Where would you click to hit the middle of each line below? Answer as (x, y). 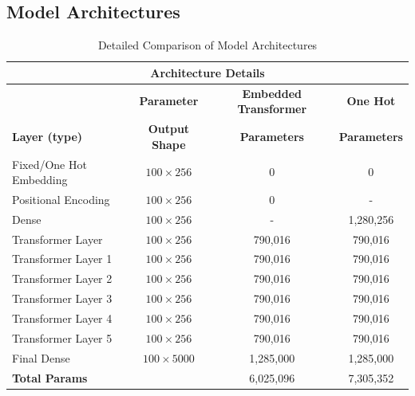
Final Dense (41, 357)
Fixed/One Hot (49, 164)
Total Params (50, 377)
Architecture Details (207, 72)
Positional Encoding (61, 199)
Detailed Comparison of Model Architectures (207, 45)
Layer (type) (47, 136)
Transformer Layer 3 (62, 298)
